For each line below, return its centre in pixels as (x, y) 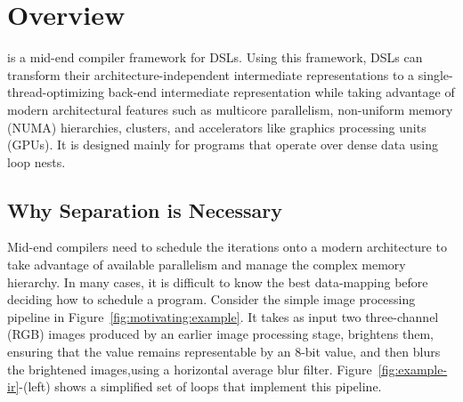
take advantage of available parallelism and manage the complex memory (207, 265)
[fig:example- (413, 369)
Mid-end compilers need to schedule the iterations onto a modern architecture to (227, 247)
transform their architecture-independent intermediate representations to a (211, 74)
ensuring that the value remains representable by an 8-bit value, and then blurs (224, 352)
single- (435, 74)
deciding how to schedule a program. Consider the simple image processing (211, 299)
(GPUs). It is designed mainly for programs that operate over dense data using (223, 145)
